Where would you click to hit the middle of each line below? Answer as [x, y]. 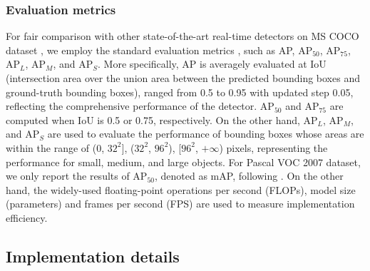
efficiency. [27, 217]
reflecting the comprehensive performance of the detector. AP [140, 106]
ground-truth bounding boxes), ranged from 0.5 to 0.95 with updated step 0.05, [180, 92]
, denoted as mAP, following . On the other [249, 176]
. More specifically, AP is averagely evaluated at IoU [212, 64]
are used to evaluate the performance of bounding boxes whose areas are [206, 134]
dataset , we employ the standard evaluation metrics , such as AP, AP [159, 50]
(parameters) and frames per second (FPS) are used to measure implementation [180, 204]
